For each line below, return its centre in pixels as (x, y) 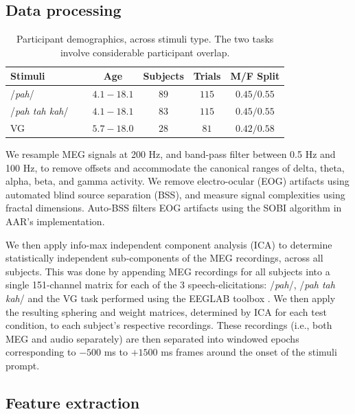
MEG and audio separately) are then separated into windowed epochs (152, 338)
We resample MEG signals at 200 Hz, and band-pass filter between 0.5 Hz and (171, 154)
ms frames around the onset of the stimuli (249, 352)
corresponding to (41, 352)
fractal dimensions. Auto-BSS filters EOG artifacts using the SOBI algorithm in (174, 208)
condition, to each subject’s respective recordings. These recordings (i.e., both (169, 325)
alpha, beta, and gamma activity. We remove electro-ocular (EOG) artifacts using (177, 181)
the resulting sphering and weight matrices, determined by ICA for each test (166, 311)
